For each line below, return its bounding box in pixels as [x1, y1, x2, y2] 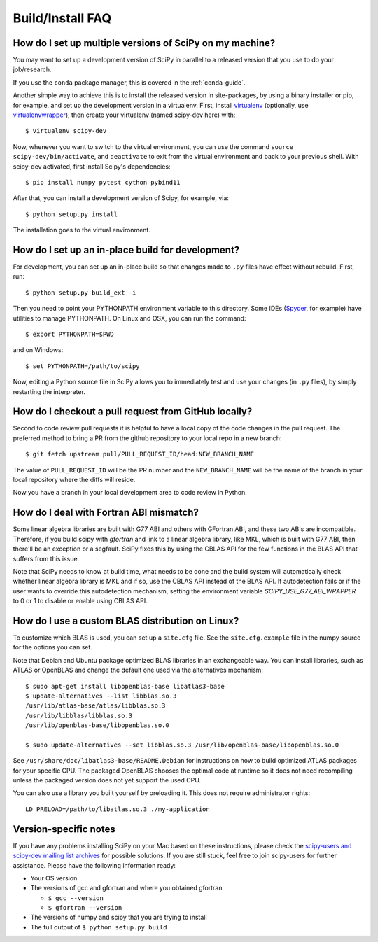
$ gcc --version [48, 894, 104, 902]
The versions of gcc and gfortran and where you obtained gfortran [30, 884, 223, 892]
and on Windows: [13, 346, 64, 354]
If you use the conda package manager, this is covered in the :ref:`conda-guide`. [13, 78, 246, 87]
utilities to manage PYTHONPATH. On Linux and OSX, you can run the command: [13, 314, 246, 322]
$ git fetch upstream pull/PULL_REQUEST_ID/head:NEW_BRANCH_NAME [25, 450, 255, 458]
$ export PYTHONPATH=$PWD [25, 330, 115, 338]
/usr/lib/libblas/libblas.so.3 [25, 711, 133, 719]
